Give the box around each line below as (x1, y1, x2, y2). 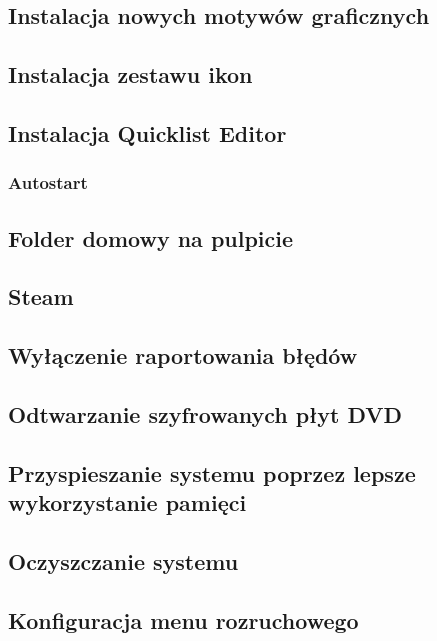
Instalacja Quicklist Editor (8, 117, 287, 148)
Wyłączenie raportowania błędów (8, 340, 358, 371)
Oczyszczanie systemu (8, 545, 239, 576)
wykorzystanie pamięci (8, 487, 247, 518)
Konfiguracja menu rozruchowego (8, 604, 359, 635)
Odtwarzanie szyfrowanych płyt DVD (8, 398, 403, 429)
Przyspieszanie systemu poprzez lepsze (8, 457, 416, 488)
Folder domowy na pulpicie (8, 222, 294, 253)
